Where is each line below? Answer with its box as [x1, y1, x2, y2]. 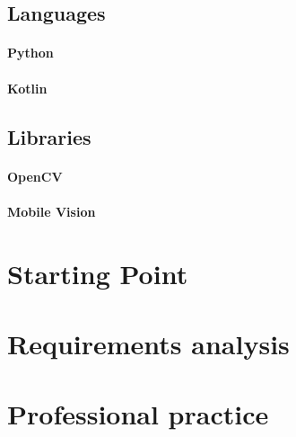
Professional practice [7, 396, 269, 433]
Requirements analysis [7, 325, 290, 361]
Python [7, 43, 54, 62]
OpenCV [7, 166, 63, 185]
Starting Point [7, 254, 188, 291]
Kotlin [7, 78, 48, 97]
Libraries [7, 122, 91, 150]
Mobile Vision [7, 201, 96, 220]
